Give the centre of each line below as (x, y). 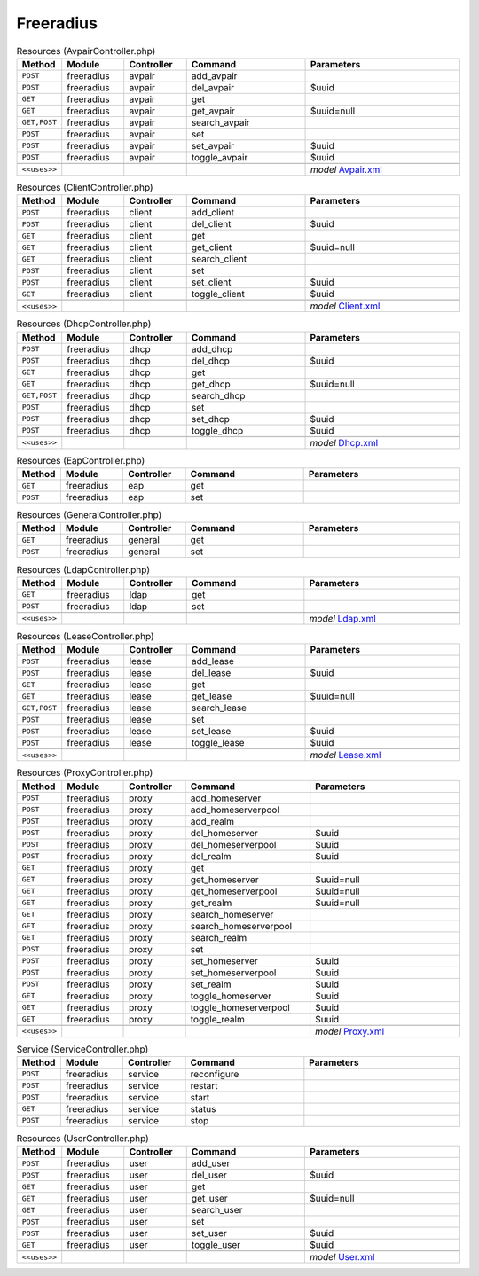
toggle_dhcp (217, 430)
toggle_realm (218, 1019)
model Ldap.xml (342, 618)
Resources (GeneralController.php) (89, 515)
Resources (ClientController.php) (85, 188)
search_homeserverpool (241, 926)
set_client (211, 282)
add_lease (212, 661)
